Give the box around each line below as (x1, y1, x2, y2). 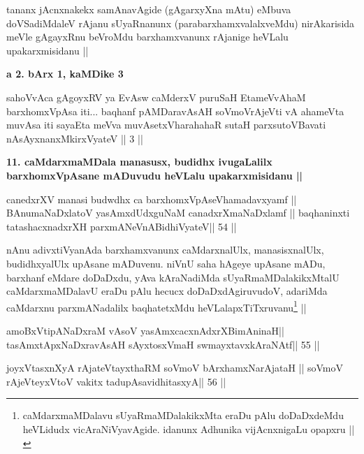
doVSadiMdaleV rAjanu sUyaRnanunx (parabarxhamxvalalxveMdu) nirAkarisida (6, 15, 355, 30)
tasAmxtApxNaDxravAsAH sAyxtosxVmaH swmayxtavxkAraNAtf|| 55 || (6, 337, 320, 351)
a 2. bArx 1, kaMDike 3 (6, 66, 124, 81)
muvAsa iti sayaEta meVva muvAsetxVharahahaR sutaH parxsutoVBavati (6, 117, 326, 132)
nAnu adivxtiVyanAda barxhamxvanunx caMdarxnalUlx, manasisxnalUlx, (6, 242, 324, 257)
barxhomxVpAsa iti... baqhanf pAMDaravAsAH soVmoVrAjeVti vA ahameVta (6, 103, 344, 118)
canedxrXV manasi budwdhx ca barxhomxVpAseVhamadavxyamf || (6, 191, 297, 206)
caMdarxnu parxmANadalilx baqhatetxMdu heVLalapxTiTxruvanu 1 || (6, 298, 307, 314)
